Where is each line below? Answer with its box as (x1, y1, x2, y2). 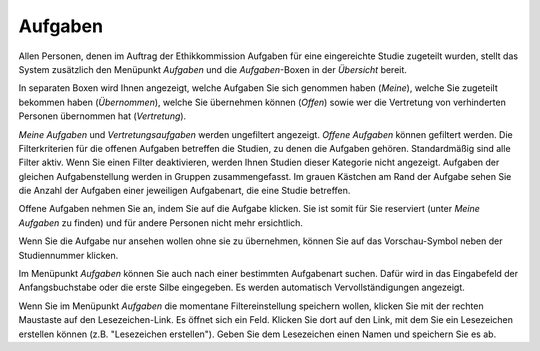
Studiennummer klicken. (18, 249, 119, 261)
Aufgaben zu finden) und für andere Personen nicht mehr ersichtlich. (18, 216, 304, 229)
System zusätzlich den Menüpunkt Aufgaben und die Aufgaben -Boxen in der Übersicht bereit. (18, 63, 407, 75)
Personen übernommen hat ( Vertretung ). (18, 110, 187, 122)
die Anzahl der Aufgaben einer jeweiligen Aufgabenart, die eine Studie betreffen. (18, 185, 351, 197)
